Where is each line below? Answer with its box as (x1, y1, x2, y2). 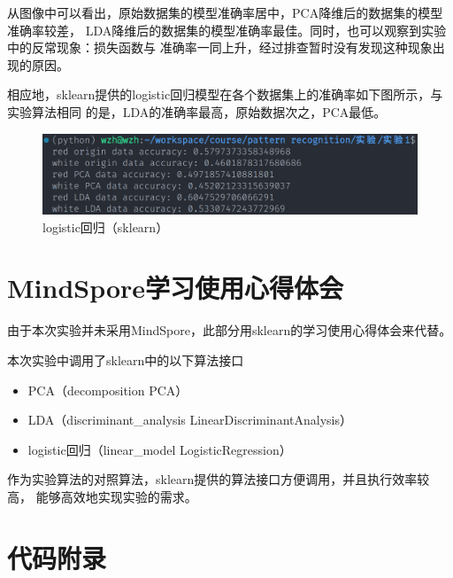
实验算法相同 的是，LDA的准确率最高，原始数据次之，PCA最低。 (7, 102, 387, 121)
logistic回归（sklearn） (42, 217, 169, 236)
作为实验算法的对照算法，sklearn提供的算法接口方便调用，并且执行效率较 (7, 470, 430, 488)
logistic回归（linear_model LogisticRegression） (27, 440, 292, 458)
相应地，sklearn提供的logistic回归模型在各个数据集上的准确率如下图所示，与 (7, 85, 443, 104)
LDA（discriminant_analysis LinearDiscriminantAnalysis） (27, 410, 352, 429)
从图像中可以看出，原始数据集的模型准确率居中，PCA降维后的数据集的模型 (7, 4, 443, 21)
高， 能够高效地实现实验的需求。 (7, 487, 197, 505)
